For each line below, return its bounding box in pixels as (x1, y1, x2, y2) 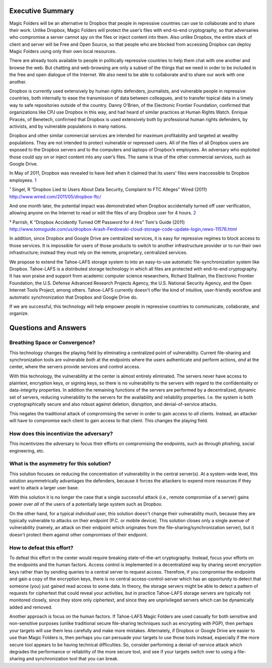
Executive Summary (9, 7, 74, 15)
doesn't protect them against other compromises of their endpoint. (9, 531, 148, 537)
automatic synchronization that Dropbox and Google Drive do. (9, 294, 138, 300)
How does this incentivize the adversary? (9, 430, 113, 437)
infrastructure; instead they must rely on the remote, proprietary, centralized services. (9, 250, 188, 256)
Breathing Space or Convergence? (9, 339, 96, 346)
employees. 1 (9, 177, 37, 183)
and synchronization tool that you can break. (26, 656, 119, 662)
